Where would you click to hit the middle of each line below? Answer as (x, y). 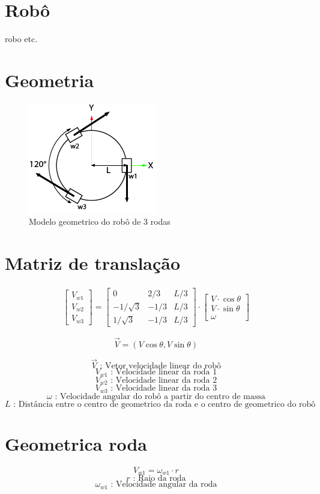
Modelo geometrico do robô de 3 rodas (100, 221)
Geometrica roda (76, 443)
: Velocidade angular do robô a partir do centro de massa (160, 396)
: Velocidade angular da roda (164, 485)
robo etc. (21, 39)
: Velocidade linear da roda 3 (164, 389)
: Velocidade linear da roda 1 (164, 372)
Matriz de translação (93, 263)
